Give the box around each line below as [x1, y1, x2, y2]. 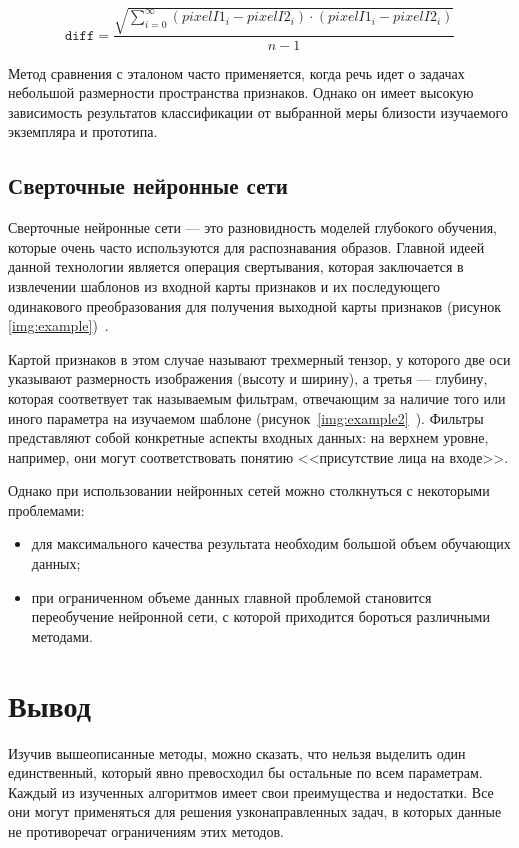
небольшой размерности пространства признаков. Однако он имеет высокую [8, 82, 474, 103]
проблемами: [8, 499, 85, 520]
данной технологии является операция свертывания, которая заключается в [8, 256, 464, 277]
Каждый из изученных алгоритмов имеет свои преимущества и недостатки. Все [8, 781, 494, 802]
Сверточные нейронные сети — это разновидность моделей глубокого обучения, [8, 217, 497, 238]
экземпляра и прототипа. [8, 121, 158, 142]
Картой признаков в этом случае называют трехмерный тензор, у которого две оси [8, 348, 511, 369]
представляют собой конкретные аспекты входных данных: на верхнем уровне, [8, 427, 489, 448]
